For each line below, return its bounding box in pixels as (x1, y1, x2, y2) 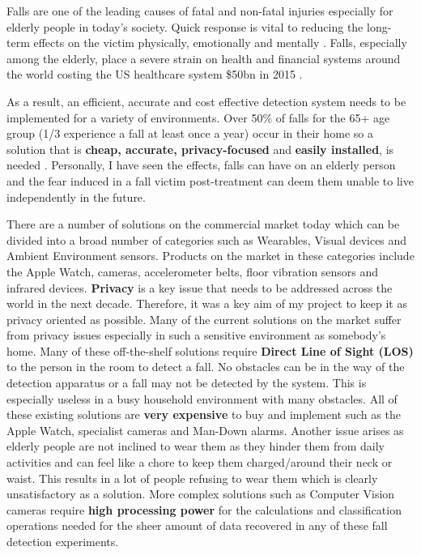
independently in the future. (6, 188, 146, 205)
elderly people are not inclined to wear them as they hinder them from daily (6, 438, 385, 455)
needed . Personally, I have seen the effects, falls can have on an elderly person (6, 156, 396, 173)
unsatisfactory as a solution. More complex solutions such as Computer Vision (6, 485, 395, 502)
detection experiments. (6, 533, 119, 549)
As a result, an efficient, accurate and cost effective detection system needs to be (6, 92, 406, 109)
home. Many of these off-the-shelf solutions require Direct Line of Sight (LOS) (6, 342, 414, 359)
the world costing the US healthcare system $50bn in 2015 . (6, 66, 303, 83)
